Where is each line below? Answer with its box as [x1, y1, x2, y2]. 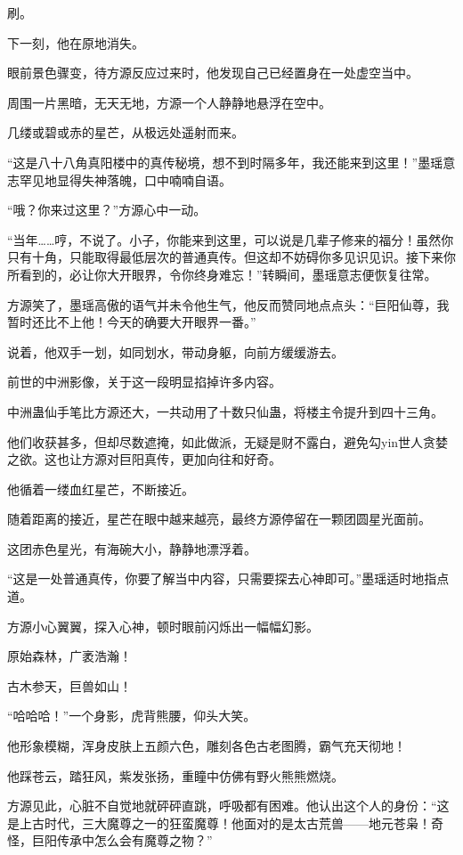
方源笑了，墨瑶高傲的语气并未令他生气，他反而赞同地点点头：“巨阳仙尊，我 [7, 295, 450, 313]
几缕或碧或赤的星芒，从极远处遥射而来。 [7, 123, 244, 142]
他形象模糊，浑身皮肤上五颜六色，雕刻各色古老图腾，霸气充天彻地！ [7, 737, 406, 755]
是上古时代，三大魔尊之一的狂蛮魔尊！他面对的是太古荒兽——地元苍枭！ [7, 813, 431, 832]
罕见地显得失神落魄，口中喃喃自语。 [19, 170, 231, 189]
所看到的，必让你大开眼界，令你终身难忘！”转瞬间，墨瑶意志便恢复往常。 [7, 265, 437, 283]
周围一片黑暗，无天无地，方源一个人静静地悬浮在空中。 [7, 93, 331, 111]
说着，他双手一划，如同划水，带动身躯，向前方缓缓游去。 [7, 342, 344, 361]
